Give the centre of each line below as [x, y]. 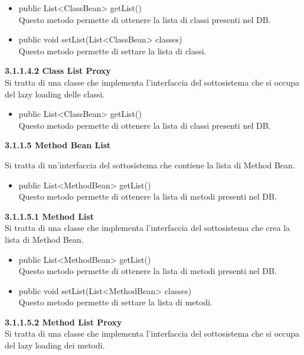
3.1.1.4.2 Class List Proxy [58, 71]
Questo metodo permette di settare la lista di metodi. [115, 302]
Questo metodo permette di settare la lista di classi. [112, 51]
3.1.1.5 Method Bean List [58, 145]
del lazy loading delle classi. [55, 94]
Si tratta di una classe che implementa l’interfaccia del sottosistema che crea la [148, 228]
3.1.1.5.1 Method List [49, 216]
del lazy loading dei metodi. [55, 345]
